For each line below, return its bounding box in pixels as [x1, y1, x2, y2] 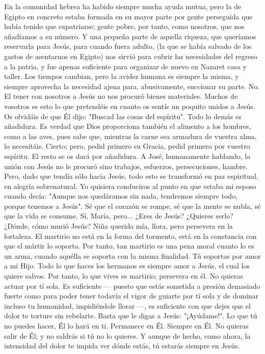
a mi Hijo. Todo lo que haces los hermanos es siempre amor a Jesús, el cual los [4, 260, 250, 271]
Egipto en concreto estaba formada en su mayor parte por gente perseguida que [4, 11, 253, 21]
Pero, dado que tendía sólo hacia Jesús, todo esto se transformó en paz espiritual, [4, 171, 258, 181]
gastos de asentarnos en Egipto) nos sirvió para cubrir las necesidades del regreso [4, 50, 257, 61]
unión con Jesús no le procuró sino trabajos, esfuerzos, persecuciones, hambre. [4, 160, 248, 171]
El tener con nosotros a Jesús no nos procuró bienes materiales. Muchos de [4, 91, 238, 101]
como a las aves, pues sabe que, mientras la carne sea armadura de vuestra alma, [4, 130, 257, 141]
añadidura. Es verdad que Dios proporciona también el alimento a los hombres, [4, 121, 251, 131]
